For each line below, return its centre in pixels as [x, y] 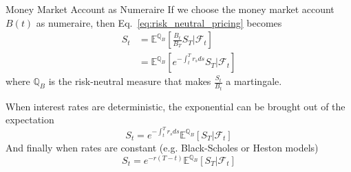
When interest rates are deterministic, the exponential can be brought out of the [175, 106]
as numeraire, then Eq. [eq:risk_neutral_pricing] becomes [159, 22]
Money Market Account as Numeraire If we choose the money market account [170, 9]
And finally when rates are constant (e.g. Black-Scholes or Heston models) [162, 147]
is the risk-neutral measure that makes [130, 81]
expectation [30, 120]
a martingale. [254, 81]
